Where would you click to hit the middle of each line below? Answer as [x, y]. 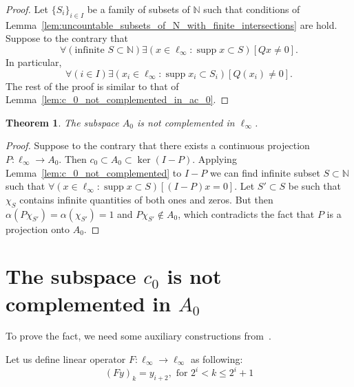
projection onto [38, 229]
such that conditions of [252, 9]
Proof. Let [27, 9]
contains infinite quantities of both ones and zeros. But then [146, 199]
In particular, [34, 62]
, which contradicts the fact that [246, 213]
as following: [217, 359]
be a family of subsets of [138, 9]
